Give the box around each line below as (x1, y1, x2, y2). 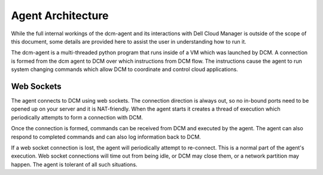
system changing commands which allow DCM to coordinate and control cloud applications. (11, 66, 239, 73)
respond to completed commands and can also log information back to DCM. (11, 133, 202, 140)
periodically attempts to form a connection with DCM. (11, 113, 143, 121)
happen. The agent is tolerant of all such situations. (11, 161, 138, 168)
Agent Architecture (11, 9, 109, 22)
